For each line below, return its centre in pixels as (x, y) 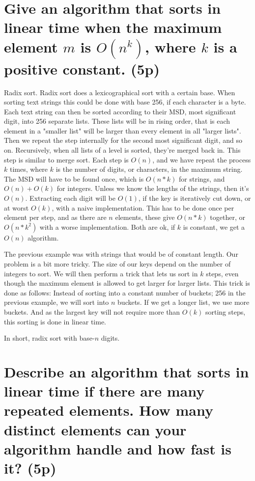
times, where (29, 169)
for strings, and (202, 178)
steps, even (222, 273)
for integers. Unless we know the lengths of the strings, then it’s (153, 188)
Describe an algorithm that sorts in (127, 371)
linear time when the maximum (113, 27)
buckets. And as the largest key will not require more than (92, 311)
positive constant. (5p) (82, 68)
